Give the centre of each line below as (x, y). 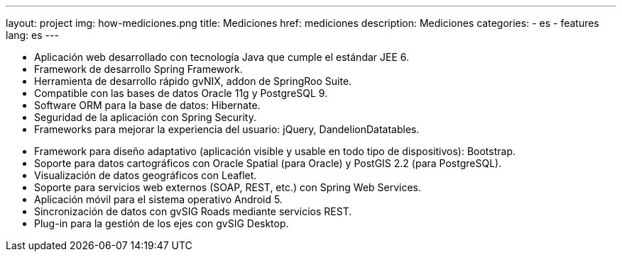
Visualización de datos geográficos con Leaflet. (146, 175)
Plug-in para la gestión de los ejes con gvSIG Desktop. (162, 223)
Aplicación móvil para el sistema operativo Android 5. (158, 199)
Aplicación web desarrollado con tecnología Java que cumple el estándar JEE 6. (222, 57)
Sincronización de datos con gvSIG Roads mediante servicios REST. (193, 211)
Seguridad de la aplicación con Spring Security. (145, 117)
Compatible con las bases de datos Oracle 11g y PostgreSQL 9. (181, 93)
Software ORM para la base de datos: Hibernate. (147, 105)
